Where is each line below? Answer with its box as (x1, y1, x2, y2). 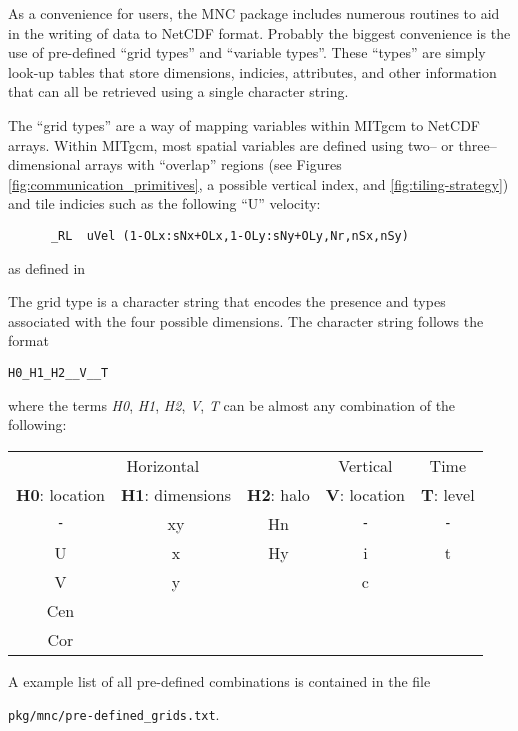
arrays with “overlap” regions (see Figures (85, 154, 342, 175)
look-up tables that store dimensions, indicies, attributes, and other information (8, 61, 497, 82)
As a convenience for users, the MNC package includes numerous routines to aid (8, 3, 500, 23)
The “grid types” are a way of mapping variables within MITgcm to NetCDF (8, 114, 480, 135)
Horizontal (126, 453, 200, 477)
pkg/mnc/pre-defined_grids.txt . (8, 704, 220, 725)
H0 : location (16, 482, 105, 506)
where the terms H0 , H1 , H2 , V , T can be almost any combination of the (8, 394, 456, 415)
